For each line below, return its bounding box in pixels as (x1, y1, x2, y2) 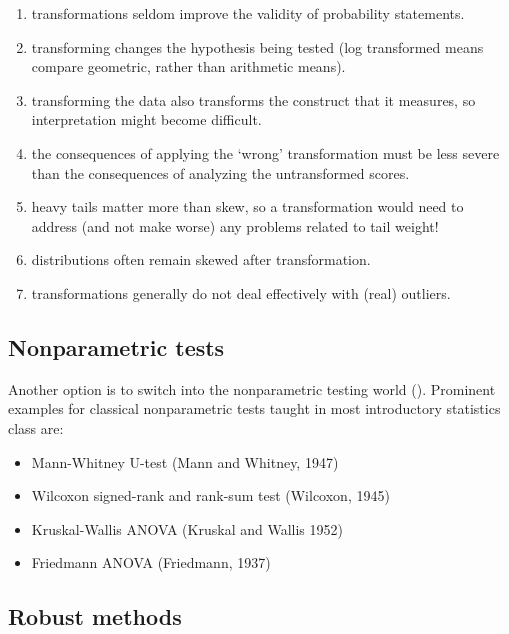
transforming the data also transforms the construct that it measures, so (31, 89, 476, 110)
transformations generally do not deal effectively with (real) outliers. (31, 282, 451, 303)
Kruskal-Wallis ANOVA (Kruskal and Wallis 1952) (31, 518, 343, 539)
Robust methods (8, 601, 182, 632)
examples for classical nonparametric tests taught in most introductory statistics (8, 398, 501, 419)
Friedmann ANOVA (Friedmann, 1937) (31, 552, 271, 573)
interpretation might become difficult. (31, 109, 262, 130)
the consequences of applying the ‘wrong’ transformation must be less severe (31, 142, 500, 163)
